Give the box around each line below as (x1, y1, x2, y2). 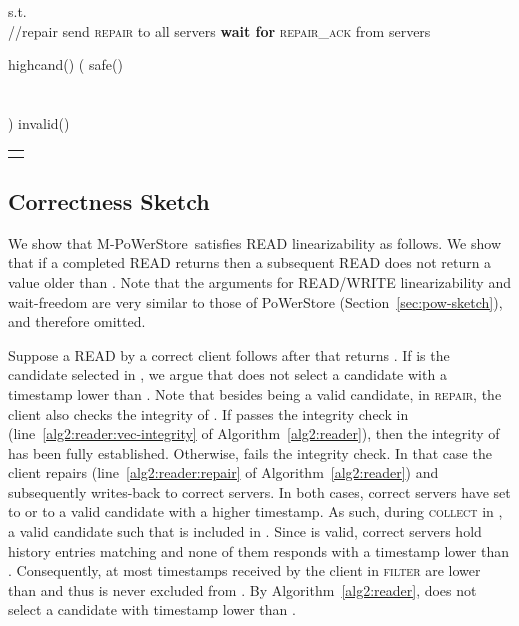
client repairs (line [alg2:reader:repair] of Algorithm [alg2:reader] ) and (8, 462, 439, 483)
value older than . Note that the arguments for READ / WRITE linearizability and (8, 271, 511, 292)
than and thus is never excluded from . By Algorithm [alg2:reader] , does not (8, 579, 477, 600)
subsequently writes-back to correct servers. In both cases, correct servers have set (8, 481, 511, 502)
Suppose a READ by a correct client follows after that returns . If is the (8, 344, 450, 365)
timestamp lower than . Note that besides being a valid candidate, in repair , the (8, 383, 502, 404)
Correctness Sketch (8, 185, 210, 216)
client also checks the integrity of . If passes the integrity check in (8, 403, 409, 424)
